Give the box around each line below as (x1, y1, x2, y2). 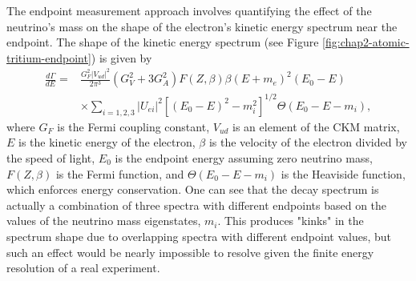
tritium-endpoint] (6, 49, 91, 66)
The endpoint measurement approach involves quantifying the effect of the (6, 2, 372, 18)
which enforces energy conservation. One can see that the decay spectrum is (6, 181, 379, 198)
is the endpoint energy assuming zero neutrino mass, (115, 150, 373, 166)
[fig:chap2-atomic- (322, 34, 410, 50)
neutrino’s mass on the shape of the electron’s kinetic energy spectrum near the (6, 18, 398, 34)
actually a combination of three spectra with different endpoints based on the (6, 196, 387, 213)
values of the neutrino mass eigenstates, (6, 212, 201, 229)
